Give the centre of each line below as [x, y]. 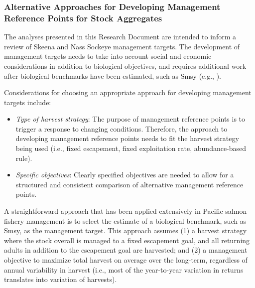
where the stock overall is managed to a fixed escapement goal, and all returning [127, 240]
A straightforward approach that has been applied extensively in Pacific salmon [126, 211]
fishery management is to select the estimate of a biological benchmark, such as [125, 220]
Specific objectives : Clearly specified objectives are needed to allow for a [125, 175]
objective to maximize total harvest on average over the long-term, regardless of [126, 260]
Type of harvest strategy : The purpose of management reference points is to [130, 119]
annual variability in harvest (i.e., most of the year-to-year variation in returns [124, 269]
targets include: [28, 102]
